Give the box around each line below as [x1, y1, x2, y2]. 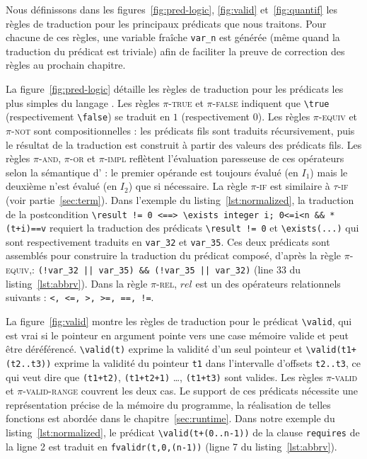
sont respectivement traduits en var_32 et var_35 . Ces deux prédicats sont [6, 234, 330, 249]
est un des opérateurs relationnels [195, 276, 341, 290]
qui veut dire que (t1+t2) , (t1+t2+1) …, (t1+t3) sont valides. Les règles [6, 369, 323, 384]
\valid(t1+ [305, 345, 357, 356]
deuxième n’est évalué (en [6, 178, 117, 193]
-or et [69, 151, 95, 166]
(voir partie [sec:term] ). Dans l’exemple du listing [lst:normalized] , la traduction [6, 192, 354, 207]
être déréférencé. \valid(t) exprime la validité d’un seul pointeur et [6, 341, 303, 356]
